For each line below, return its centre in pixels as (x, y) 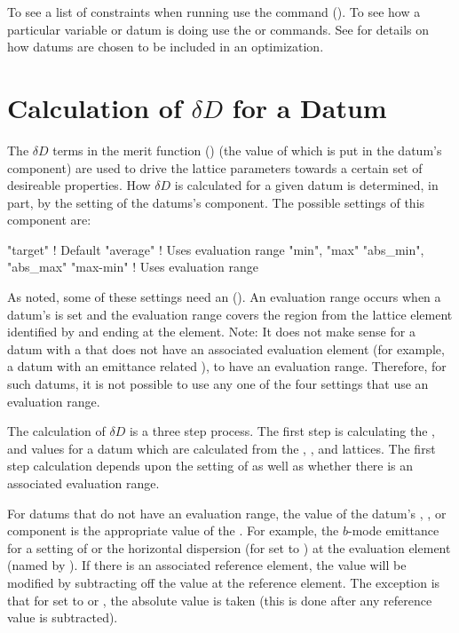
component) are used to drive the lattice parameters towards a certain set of (215, 167)
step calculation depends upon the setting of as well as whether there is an (210, 466)
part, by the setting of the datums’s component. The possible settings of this (216, 202)
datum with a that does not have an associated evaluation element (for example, (226, 348)
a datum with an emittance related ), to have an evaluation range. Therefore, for (227, 366)
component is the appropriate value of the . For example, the (173, 530)
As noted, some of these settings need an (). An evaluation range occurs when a (224, 297)
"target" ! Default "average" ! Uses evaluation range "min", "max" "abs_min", (216, 249)
